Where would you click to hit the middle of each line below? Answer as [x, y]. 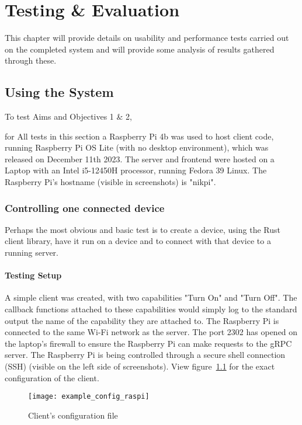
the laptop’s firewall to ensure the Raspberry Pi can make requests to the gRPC [148, 343]
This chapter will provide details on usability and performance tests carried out [147, 38]
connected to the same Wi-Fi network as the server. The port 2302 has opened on [151, 332]
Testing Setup [33, 275]
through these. [31, 60]
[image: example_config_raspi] [89, 397]
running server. [32, 252]
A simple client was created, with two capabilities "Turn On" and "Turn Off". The [151, 297]
